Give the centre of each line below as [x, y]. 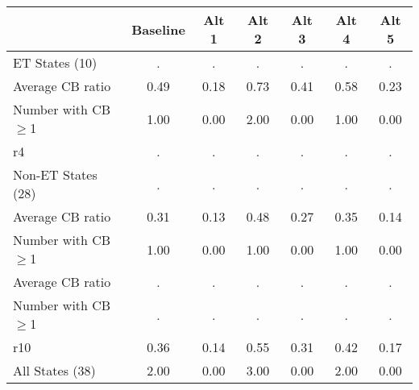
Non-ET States [55, 174]
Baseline [158, 29]
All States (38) [54, 370]
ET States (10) [55, 62]
